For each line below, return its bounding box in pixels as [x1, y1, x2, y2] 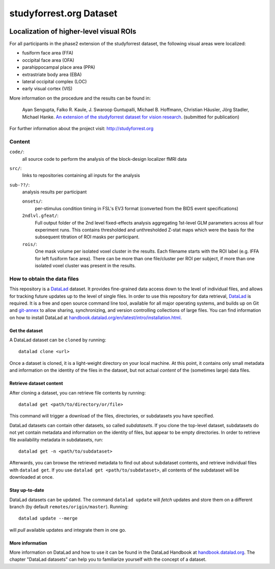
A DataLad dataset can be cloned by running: [9, 337, 106, 343]
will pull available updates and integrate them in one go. [9, 527, 127, 533]
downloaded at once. [9, 474, 54, 480]
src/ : [9, 165, 22, 171]
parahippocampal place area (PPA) [22, 64, 95, 70]
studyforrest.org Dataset [9, 8, 118, 19]
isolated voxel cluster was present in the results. [35, 262, 136, 268]
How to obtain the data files [9, 275, 79, 282]
